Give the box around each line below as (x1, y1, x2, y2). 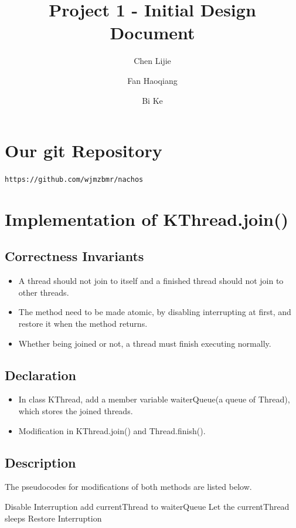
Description (5, 453, 76, 471)
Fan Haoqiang (127, 74, 178, 86)
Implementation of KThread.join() (5, 207, 288, 231)
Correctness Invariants (5, 247, 144, 265)
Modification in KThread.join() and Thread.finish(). (18, 424, 206, 436)
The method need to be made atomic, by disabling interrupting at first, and (18, 306, 291, 318)
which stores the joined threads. (18, 405, 133, 417)
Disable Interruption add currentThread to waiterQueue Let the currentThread (5, 500, 290, 513)
